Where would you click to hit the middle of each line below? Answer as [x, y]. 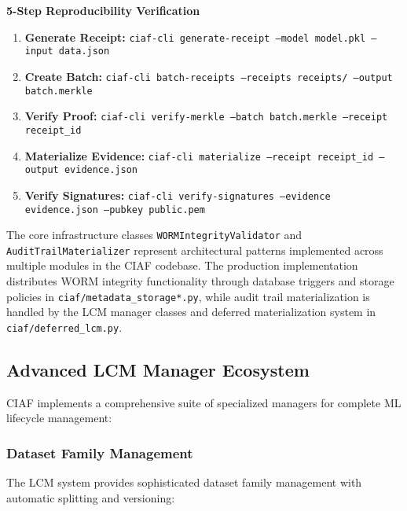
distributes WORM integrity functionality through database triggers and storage [200, 281]
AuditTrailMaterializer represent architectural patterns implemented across [195, 250]
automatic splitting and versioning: [91, 497]
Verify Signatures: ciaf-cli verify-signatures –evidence [178, 195]
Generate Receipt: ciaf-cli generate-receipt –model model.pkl [195, 37]
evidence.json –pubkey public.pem [115, 210]
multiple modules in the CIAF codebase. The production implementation [182, 265]
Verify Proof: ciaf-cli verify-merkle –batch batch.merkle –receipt [206, 116]
